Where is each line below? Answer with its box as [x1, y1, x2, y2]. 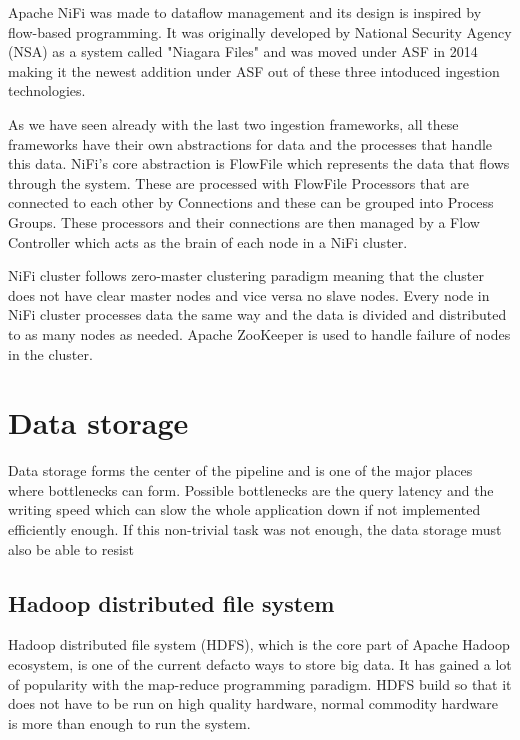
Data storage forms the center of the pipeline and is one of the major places [8, 460, 473, 481]
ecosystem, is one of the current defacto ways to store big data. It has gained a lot [8, 653, 512, 674]
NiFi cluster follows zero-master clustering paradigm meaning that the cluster [8, 265, 485, 286]
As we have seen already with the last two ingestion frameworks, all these [8, 113, 459, 134]
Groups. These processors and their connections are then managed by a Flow [8, 211, 480, 232]
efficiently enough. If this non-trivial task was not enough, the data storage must [8, 519, 502, 539]
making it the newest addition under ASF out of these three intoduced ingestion [8, 60, 500, 81]
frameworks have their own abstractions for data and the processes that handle [8, 133, 493, 154]
